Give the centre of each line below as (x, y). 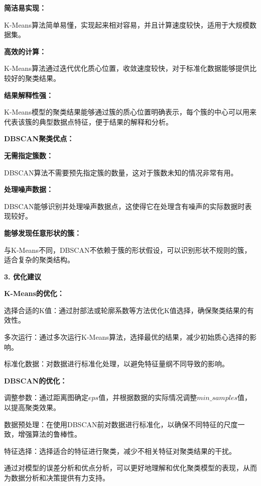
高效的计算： (25, 51)
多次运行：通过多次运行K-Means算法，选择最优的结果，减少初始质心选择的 (127, 337)
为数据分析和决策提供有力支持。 (57, 477)
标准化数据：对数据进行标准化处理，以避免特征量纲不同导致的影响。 (116, 364)
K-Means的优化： (34, 293)
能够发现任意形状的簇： (43, 232)
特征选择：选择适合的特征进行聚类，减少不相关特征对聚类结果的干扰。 (120, 451)
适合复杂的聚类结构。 (39, 260)
